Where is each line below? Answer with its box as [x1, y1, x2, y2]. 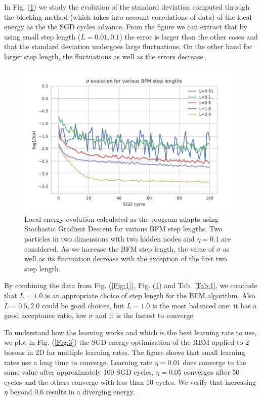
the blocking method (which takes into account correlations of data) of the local [4, 11, 252, 22]
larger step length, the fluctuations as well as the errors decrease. [4, 51, 205, 61]
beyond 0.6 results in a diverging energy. [10, 386, 135, 397]
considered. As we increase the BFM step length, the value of [24, 243, 214, 254]
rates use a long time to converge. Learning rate [4, 356, 153, 367]
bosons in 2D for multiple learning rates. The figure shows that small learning [4, 346, 245, 357]
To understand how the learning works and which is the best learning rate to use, [4, 327, 257, 337]
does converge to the [183, 356, 246, 367]
